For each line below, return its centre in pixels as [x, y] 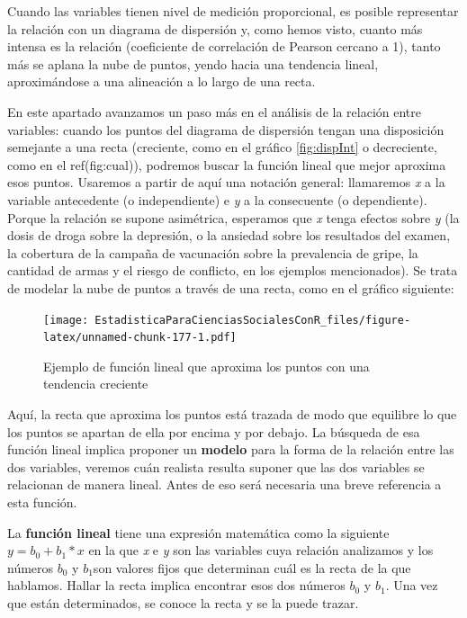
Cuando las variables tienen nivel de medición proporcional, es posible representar [233, 11]
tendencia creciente [96, 384]
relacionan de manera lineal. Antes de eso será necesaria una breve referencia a [225, 484]
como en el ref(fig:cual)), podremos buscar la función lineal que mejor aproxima [227, 164]
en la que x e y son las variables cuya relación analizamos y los [261, 550]
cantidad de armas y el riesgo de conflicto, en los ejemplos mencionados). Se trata [233, 270]
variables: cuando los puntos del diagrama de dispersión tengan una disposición [226, 129]
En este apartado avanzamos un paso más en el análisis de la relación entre [214, 111]
